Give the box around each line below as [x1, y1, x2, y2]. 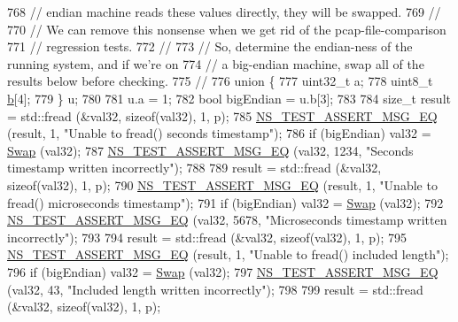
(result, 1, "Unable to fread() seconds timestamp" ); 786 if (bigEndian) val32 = [7, 124, 431, 142]
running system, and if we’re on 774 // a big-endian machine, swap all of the [7, 54, 424, 73]
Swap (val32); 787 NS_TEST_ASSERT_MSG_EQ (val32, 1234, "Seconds [7, 141, 414, 159]
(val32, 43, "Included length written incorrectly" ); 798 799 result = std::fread [7, 280, 423, 298]
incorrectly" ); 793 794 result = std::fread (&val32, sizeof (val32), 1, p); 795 [7, 227, 407, 246]
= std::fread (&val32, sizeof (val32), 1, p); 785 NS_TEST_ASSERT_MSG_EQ [7, 106, 438, 125]
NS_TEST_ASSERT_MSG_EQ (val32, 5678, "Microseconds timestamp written [7, 211, 447, 229]
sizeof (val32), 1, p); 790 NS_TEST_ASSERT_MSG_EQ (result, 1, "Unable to [7, 175, 438, 194]
